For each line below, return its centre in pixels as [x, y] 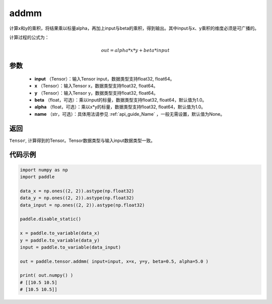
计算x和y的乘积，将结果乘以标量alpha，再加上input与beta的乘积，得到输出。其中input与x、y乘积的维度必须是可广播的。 [134, 28]
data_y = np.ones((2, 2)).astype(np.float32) [77, 198]
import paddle [37, 177]
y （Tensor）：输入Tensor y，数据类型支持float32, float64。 [96, 93]
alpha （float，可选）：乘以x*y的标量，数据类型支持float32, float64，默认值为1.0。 [120, 107]
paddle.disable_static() [51, 219]
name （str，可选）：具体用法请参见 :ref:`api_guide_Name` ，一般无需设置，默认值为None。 [130, 114]
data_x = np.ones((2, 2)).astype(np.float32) [77, 191]
